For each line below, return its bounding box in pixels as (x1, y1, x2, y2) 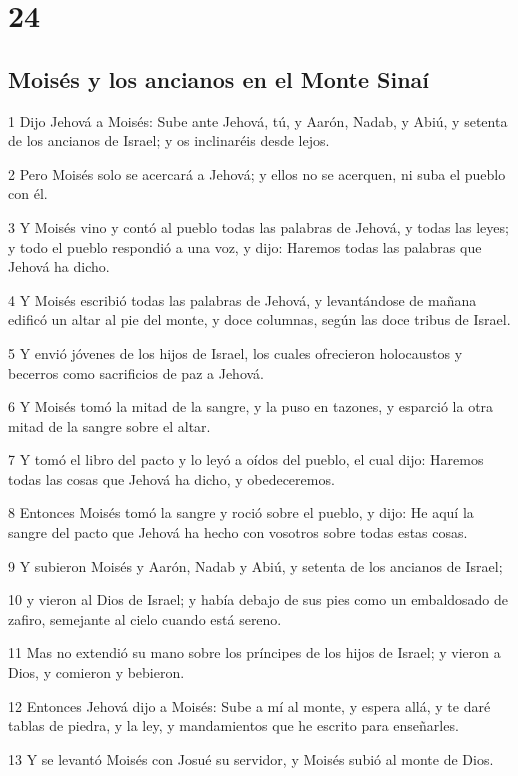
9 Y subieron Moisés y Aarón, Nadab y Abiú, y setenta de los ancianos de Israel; (8, 555, 503, 576)
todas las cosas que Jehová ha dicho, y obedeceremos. (8, 468, 335, 489)
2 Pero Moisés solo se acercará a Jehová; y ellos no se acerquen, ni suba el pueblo (8, 163, 506, 184)
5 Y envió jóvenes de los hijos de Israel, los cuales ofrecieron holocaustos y (8, 342, 463, 363)
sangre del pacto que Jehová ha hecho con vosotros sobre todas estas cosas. (8, 522, 468, 543)
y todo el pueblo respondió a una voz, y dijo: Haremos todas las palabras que (8, 236, 482, 257)
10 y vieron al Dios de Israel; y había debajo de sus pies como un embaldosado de (8, 589, 509, 610)
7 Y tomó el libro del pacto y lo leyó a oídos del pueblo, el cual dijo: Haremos (8, 449, 484, 470)
